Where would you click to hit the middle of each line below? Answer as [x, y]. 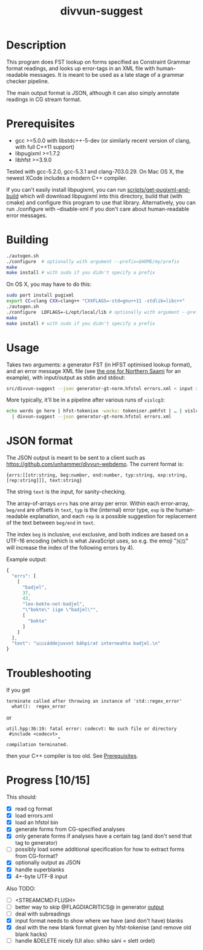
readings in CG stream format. [44, 99]
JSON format [40, 441]
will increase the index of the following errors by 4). [70, 548]
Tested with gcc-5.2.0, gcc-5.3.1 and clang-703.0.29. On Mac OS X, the [95, 171]
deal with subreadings [43, 914]
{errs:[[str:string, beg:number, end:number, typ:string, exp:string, [97, 475]
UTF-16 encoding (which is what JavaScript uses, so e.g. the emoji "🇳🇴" [97, 541]
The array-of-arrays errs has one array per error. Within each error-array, [98, 504]
